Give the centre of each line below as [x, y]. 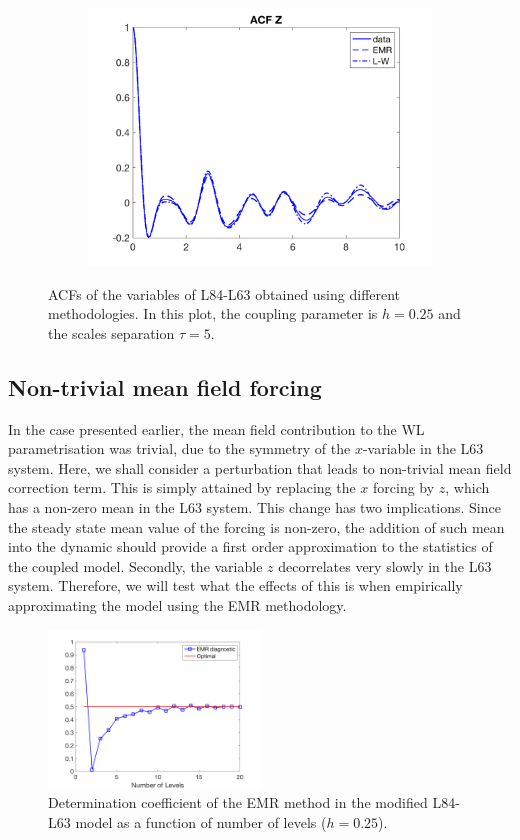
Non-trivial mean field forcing [165, 386]
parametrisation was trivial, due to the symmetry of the [179, 448]
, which [467, 487]
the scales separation [111, 332]
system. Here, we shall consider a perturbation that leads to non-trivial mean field [260, 467]
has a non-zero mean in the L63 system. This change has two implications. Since [254, 506]
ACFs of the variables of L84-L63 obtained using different [224, 293]
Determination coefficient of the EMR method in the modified [238, 802]
